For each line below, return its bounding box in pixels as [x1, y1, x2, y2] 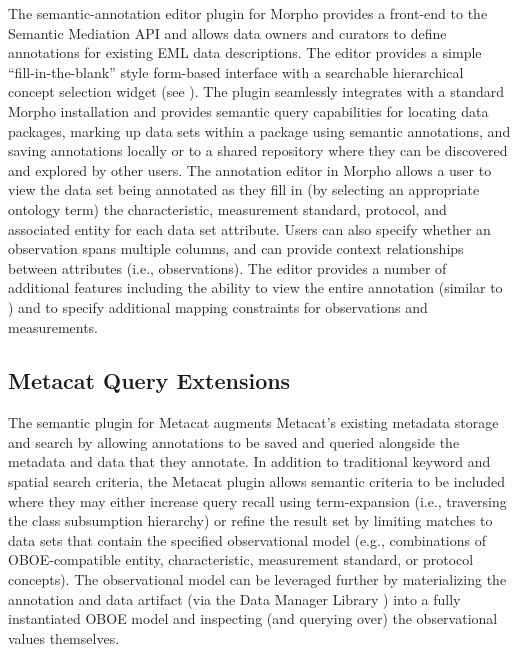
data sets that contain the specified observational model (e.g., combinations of [8, 529, 486, 550]
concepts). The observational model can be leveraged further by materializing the [8, 569, 507, 590]
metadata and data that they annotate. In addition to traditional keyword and [8, 451, 491, 472]
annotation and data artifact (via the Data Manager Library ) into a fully [8, 588, 461, 609]
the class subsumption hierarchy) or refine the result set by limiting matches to [8, 510, 493, 531]
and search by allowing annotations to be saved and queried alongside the [8, 431, 460, 452]
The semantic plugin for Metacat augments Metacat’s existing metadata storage [8, 412, 499, 433]
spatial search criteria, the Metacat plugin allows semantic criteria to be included [8, 471, 506, 492]
